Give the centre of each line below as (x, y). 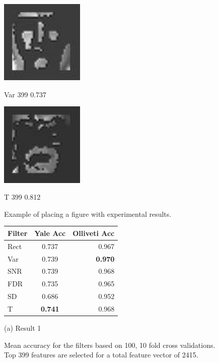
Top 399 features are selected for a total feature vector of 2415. (101, 355)
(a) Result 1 (23, 327)
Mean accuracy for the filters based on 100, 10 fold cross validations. (110, 345)
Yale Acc (50, 233)
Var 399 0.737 (25, 94)
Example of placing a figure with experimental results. (88, 214)
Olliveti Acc (94, 233)
